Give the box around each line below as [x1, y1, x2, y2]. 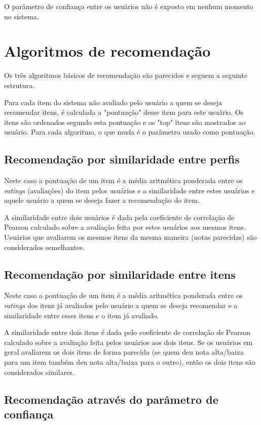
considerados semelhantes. [4, 241, 85, 252]
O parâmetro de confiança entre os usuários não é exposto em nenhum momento [4, 1, 253, 11]
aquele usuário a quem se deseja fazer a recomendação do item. [4, 195, 200, 205]
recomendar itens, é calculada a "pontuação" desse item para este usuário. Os [4, 107, 244, 117]
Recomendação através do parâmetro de [4, 391, 218, 407]
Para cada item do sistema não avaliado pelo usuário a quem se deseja [4, 97, 222, 107]
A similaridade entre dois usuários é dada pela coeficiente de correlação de [4, 211, 235, 222]
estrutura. [4, 79, 35, 90]
